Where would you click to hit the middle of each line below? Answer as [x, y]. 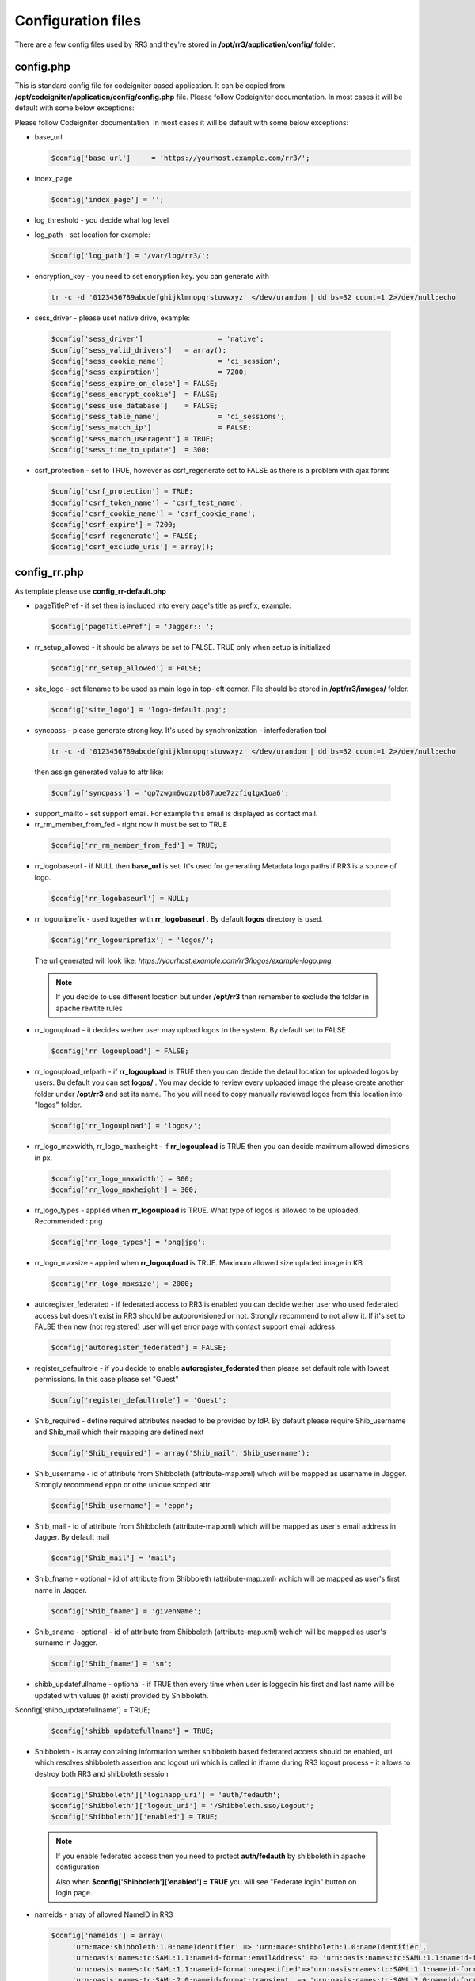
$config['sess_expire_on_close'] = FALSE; [135, 383]
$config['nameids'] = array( [108, 1936]
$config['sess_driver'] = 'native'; [158, 339]
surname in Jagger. [66, 1643]
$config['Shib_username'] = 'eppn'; [122, 1506]
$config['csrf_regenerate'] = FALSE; [124, 536]
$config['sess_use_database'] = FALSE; [135, 405]
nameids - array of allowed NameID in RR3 [104, 1914]
